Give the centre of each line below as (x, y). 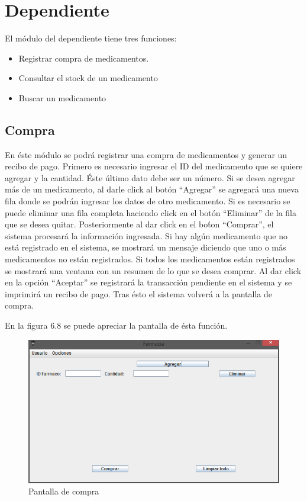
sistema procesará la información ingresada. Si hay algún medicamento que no (146, 235)
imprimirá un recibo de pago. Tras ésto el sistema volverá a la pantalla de (138, 293)
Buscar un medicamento (62, 97)
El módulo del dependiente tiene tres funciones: (91, 38)
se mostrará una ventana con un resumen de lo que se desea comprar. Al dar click (153, 270)
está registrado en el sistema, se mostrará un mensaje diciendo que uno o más (146, 247)
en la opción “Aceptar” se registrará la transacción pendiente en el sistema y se (148, 282)
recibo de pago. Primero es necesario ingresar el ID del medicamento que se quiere (154, 166)
